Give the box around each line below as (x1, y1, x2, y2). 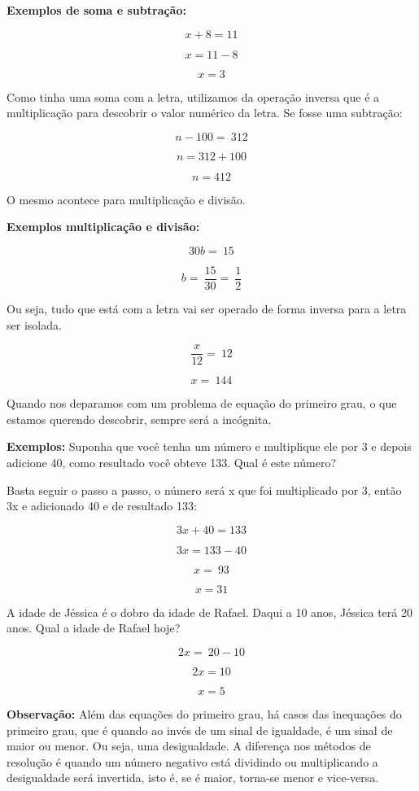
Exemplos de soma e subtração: (7, 2, 186, 18)
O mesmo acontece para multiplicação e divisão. (7, 190, 246, 208)
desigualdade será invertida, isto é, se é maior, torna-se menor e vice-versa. (7, 769, 379, 786)
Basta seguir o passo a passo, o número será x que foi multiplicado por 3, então (7, 481, 402, 498)
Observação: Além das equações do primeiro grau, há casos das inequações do (7, 706, 402, 723)
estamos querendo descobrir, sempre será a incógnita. (7, 410, 272, 427)
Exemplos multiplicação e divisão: (7, 218, 200, 235)
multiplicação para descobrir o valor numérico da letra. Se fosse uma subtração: (7, 104, 403, 121)
